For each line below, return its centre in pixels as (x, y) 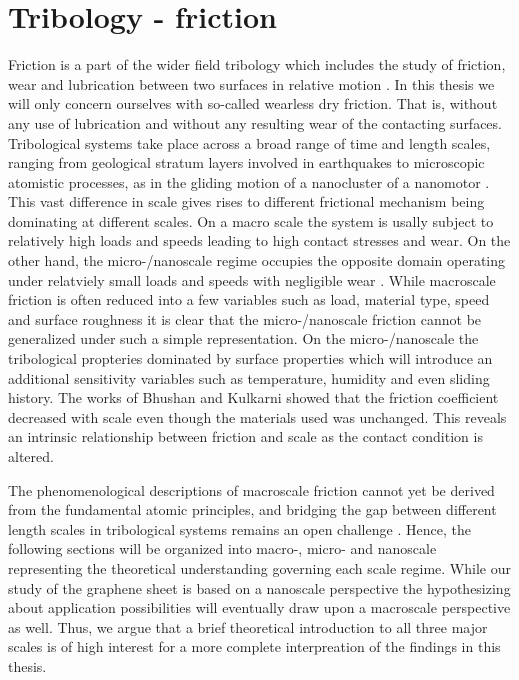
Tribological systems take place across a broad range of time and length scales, (249, 142)
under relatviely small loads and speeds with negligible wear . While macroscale (252, 279)
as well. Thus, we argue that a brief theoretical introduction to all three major (248, 626)
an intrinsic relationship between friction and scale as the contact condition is (245, 436)
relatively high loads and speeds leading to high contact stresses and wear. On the (259, 240)
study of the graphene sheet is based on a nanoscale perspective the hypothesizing (259, 587)
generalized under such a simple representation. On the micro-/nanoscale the (243, 338)
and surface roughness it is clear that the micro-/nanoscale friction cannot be (245, 318)
